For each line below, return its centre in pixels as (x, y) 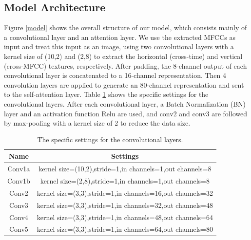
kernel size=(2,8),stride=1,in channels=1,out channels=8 (125, 181)
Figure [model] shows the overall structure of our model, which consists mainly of (125, 28)
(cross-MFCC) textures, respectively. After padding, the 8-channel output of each (125, 65)
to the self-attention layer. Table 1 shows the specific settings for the (106, 94)
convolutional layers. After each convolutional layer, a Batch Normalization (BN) (125, 103)
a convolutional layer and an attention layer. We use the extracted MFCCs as (120, 37)
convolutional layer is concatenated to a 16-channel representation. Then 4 (115, 75)
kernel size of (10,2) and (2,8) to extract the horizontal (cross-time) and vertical (123, 56)
